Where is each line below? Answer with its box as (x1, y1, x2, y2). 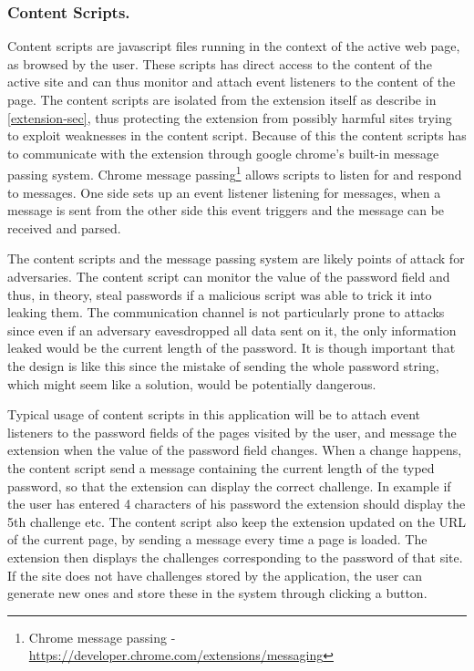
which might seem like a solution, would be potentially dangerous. (7, 374, 376, 393)
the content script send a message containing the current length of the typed (7, 458, 435, 477)
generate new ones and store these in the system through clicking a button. (7, 583, 428, 603)
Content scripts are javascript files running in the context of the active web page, (7, 36, 460, 56)
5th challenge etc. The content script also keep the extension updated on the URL (7, 511, 467, 531)
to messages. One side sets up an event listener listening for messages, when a (7, 182, 441, 201)
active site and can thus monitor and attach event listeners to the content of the (7, 72, 456, 91)
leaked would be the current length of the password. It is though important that (7, 338, 456, 357)
